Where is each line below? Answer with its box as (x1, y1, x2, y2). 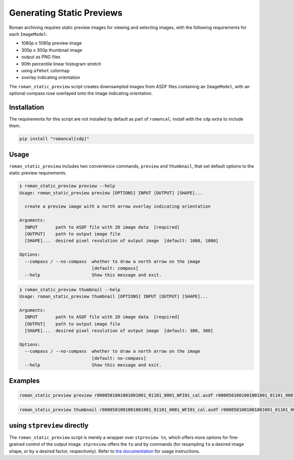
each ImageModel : (9, 31, 48, 37)
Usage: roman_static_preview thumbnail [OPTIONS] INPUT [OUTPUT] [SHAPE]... (19, 294, 208, 299)
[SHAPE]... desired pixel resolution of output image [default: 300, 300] (24, 328, 213, 334)
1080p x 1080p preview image (21, 40, 82, 46)
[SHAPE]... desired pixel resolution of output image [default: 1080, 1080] (24, 238, 219, 243)
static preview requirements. (9, 170, 67, 176)
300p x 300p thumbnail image (21, 47, 83, 53)
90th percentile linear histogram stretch (21, 61, 101, 67)
